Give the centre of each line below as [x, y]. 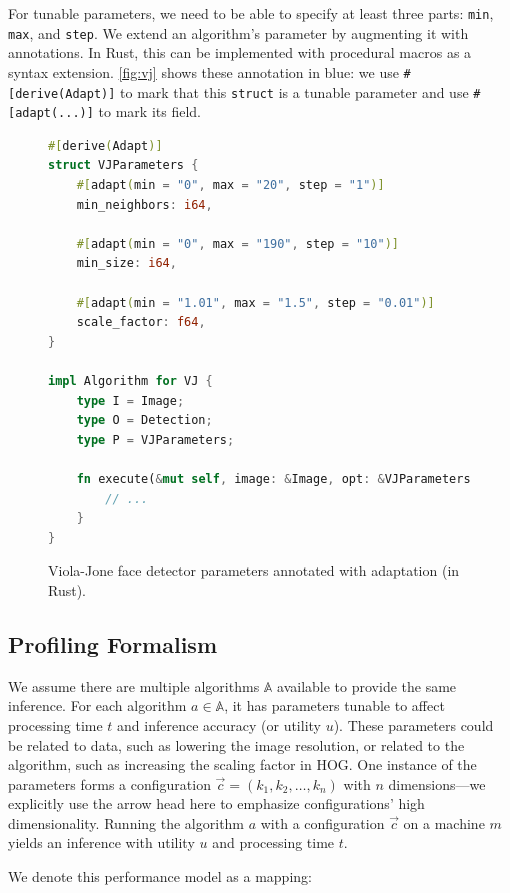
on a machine [444, 822]
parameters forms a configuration [109, 783]
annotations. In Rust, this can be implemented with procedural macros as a [240, 52]
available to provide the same [367, 685]
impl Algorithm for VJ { [130, 381]
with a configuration [322, 822]
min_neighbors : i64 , [144, 204]
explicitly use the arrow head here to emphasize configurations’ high [216, 803]
